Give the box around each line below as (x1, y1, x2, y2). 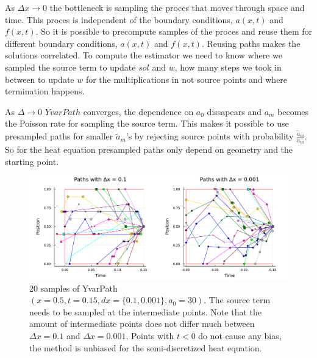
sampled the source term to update (5, 60, 136, 73)
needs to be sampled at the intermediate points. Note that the (29, 305, 262, 318)
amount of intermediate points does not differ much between (29, 317, 255, 330)
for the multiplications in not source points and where (85, 72, 288, 85)
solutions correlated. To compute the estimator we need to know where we (5, 49, 282, 61)
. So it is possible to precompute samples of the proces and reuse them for (35, 25, 312, 38)
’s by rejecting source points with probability (126, 130, 294, 142)
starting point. (5, 155, 59, 168)
